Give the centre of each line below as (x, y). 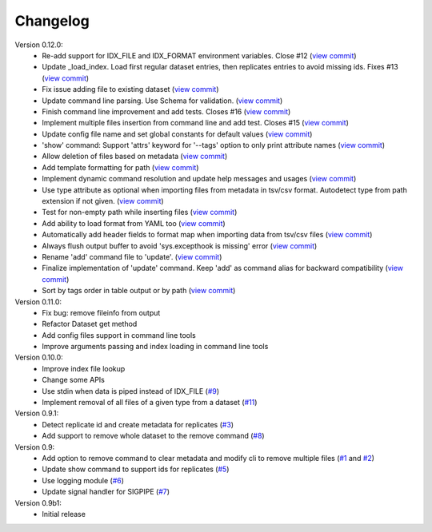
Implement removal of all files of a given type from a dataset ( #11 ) (150, 403)
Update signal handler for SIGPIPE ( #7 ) (106, 492)
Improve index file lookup (84, 368)
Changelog (52, 21)
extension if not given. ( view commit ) (103, 201)
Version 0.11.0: (38, 302)
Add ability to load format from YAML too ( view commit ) (134, 223)
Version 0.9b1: (38, 502)
